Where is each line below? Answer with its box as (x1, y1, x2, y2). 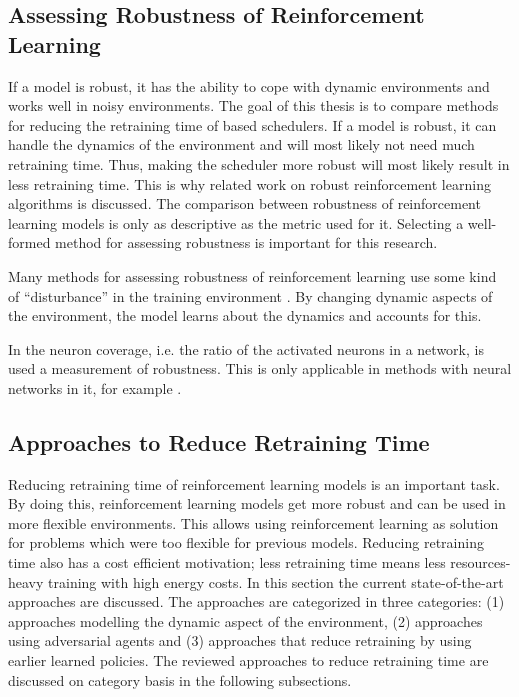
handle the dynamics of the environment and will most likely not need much (8, 134, 475, 155)
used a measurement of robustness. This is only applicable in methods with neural (8, 358, 512, 379)
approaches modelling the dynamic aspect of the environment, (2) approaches (8, 610, 483, 631)
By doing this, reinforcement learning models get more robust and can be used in (8, 493, 506, 514)
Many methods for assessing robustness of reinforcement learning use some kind (8, 265, 497, 286)
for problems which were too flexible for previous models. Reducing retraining (8, 532, 484, 553)
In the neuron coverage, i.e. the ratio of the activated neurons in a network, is (8, 338, 484, 359)
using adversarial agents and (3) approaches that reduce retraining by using (8, 630, 472, 651)
